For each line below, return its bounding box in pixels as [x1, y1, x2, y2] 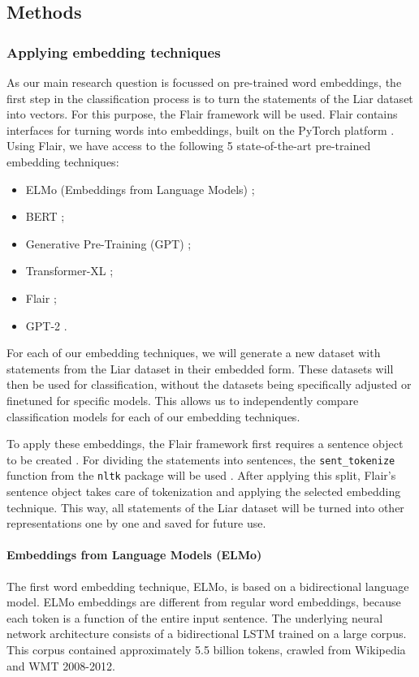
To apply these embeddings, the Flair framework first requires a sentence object [6, 435, 404, 452]
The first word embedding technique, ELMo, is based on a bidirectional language [6, 577, 409, 594]
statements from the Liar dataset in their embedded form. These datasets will [6, 360, 394, 377]
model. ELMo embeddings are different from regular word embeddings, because [6, 593, 401, 610]
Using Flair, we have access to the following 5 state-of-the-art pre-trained [6, 137, 371, 154]
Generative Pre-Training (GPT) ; [25, 235, 192, 252]
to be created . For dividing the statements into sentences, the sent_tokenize [6, 451, 395, 468]
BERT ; [25, 208, 65, 225]
